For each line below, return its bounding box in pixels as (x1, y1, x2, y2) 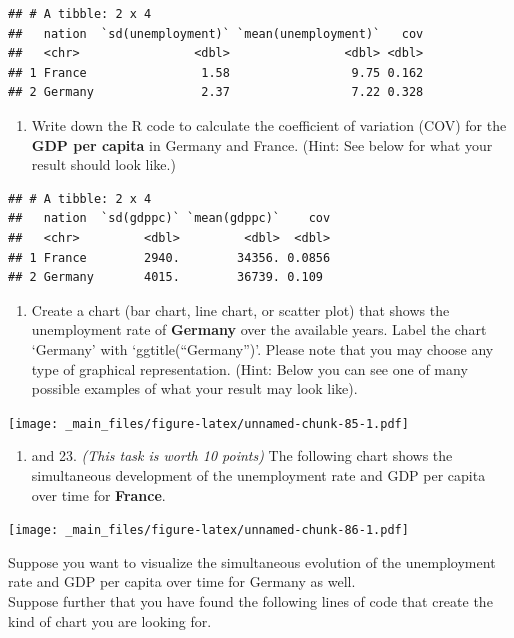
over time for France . (31, 484, 166, 505)
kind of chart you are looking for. (8, 610, 212, 631)
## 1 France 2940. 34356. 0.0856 (8, 250, 331, 265)
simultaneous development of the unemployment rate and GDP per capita (31, 464, 486, 485)
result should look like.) (31, 154, 176, 175)
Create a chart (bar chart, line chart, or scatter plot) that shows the (31, 299, 450, 320)
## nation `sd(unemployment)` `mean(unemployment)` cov (8, 26, 424, 41)
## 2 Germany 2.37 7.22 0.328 (8, 85, 424, 100)
